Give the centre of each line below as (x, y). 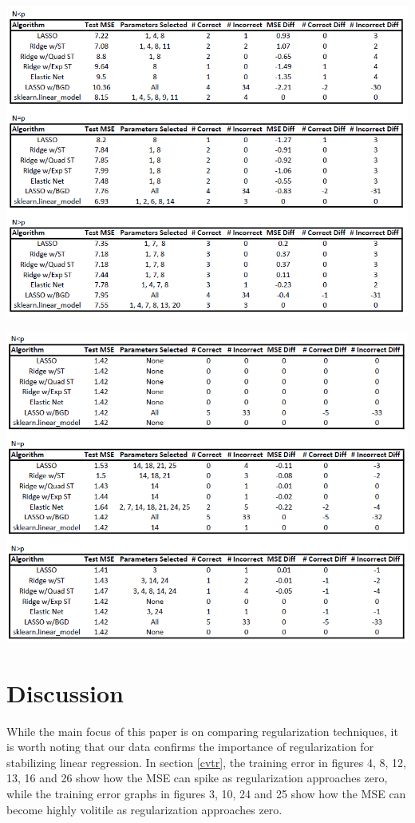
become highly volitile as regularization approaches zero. (144, 809)
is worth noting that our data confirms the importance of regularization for (190, 747)
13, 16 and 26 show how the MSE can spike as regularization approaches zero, (197, 778)
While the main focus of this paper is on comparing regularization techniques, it (202, 731)
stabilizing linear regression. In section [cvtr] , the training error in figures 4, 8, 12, (206, 762)
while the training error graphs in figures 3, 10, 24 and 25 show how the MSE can (206, 794)
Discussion (65, 692)
